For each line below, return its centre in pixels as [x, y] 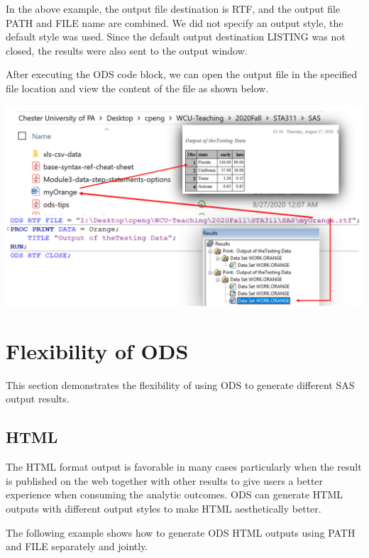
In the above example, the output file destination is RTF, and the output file [173, 9]
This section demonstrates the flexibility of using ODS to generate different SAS [180, 384]
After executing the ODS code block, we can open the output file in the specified [182, 74]
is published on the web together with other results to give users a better [165, 480]
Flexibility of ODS [97, 350]
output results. [38, 399]
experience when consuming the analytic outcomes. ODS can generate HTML [175, 494]
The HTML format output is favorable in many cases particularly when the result [184, 467]
